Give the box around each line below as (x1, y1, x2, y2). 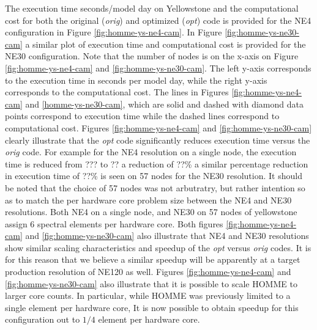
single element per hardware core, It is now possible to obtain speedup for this (5, 301, 299, 313)
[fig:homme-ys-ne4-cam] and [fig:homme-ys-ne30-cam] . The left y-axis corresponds (5, 61, 311, 74)
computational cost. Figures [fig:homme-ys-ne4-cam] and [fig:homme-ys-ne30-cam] (5, 121, 312, 134)
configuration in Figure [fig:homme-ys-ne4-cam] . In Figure (5, 26, 222, 38)
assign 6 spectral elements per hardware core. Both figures (5, 217, 223, 230)
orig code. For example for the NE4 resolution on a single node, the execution (5, 145, 297, 158)
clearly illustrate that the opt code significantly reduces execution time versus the (5, 133, 310, 146)
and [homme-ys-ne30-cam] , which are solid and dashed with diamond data (25, 97, 304, 110)
